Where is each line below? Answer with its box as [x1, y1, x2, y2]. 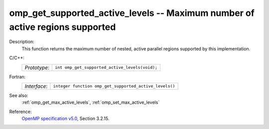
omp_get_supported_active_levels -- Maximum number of [9, 7, 255, 18]
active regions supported [9, 21, 116, 32]
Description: [9, 39, 34, 45]
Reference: [9, 109, 32, 115]
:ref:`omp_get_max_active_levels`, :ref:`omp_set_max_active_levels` [21, 100, 160, 106]
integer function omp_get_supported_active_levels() [53, 84, 175, 89]
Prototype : [24, 64, 50, 71]
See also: [9, 92, 28, 98]
